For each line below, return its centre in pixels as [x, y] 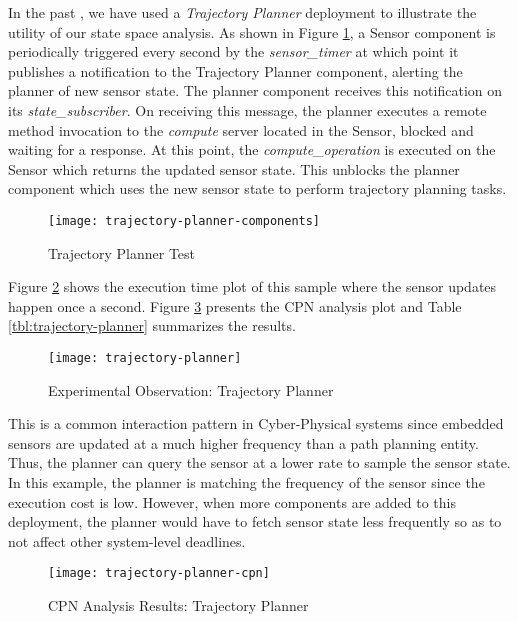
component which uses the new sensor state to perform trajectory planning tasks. [257, 188]
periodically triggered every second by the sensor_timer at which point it [233, 51]
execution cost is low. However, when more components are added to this [232, 501]
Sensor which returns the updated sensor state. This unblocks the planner [234, 168]
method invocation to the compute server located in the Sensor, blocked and [241, 129]
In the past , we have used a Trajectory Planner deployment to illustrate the [242, 12]
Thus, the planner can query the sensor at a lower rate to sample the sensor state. [259, 462]
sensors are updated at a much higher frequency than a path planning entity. [243, 442]
